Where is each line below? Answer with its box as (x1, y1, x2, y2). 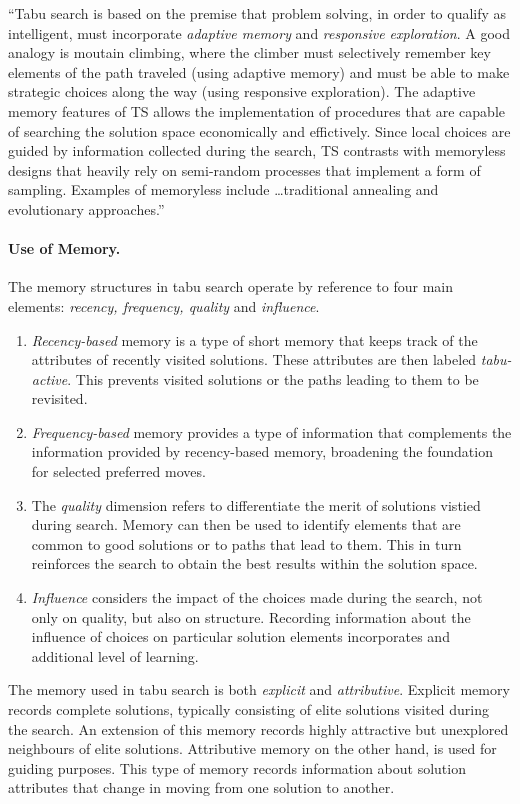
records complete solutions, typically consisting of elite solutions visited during (8, 699, 490, 720)
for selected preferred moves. (31, 461, 206, 482)
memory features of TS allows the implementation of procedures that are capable (8, 100, 506, 121)
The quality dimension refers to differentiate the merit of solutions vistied (31, 494, 481, 515)
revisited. (31, 388, 88, 409)
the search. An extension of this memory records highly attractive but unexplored (8, 718, 509, 739)
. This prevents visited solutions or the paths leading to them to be (67, 368, 479, 389)
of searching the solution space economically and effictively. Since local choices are (8, 120, 511, 141)
